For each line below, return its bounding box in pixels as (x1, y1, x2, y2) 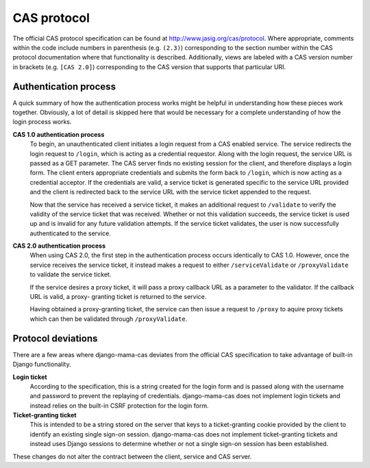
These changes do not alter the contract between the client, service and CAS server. (12, 452, 252, 460)
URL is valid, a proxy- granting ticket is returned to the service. (29, 293, 207, 301)
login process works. (12, 118, 72, 126)
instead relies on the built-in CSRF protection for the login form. (29, 401, 209, 410)
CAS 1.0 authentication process (12, 130, 105, 138)
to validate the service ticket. (29, 270, 112, 278)
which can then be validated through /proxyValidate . (29, 315, 188, 323)
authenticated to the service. (29, 229, 111, 237)
